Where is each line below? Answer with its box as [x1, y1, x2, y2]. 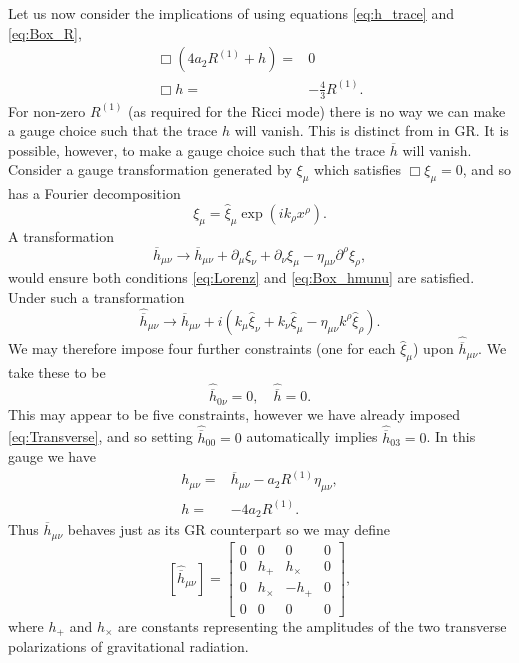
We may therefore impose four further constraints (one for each [8, 338, 396, 359]
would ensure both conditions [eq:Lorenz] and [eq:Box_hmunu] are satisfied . [8, 267, 475, 288]
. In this [426, 426, 476, 447]
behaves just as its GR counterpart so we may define [67, 519, 391, 540]
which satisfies [313, 159, 401, 180]
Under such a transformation [8, 286, 185, 307]
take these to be [8, 362, 106, 383]
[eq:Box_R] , [8, 22, 82, 43]
